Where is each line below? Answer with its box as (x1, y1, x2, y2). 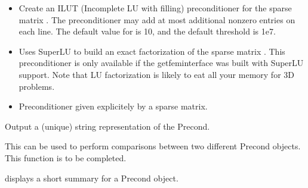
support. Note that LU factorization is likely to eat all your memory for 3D (19, 68, 294, 80)
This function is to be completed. (5, 151, 127, 164)
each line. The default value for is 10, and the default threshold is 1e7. (19, 25, 276, 37)
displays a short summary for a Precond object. (5, 171, 178, 184)
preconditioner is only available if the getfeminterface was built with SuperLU (19, 57, 304, 69)
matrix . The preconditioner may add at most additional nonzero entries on (19, 13, 295, 26)
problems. (19, 80, 55, 92)
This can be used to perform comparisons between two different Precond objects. (5, 140, 301, 152)
